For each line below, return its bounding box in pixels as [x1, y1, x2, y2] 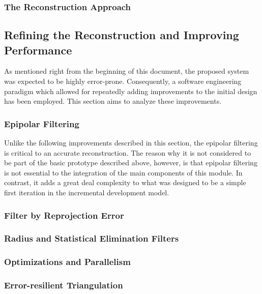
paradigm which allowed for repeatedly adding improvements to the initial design [4, 85, 257, 96]
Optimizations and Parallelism [4, 255, 131, 268]
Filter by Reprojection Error [4, 209, 124, 221]
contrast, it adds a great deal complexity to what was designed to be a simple [4, 177, 246, 188]
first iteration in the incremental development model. [4, 187, 169, 197]
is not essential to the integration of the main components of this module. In [4, 167, 243, 178]
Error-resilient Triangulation [4, 279, 123, 291]
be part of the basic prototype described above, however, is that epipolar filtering [4, 157, 257, 168]
